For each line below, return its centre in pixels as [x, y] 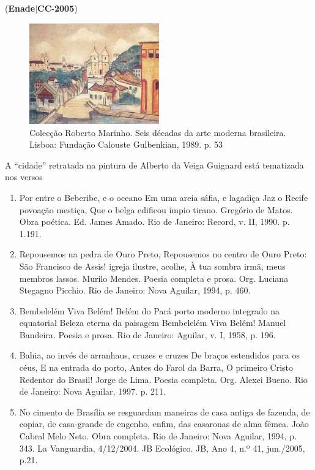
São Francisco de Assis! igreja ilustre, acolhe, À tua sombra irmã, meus [152, 266]
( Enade [20, 8]
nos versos [24, 177]
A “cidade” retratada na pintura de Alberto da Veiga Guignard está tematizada [154, 165]
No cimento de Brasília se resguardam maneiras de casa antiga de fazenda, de [165, 411]
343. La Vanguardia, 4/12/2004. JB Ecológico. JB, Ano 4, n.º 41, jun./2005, [162, 448]
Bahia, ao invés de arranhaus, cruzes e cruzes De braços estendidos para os [159, 355]
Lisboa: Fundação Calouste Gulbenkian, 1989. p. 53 [126, 144]
